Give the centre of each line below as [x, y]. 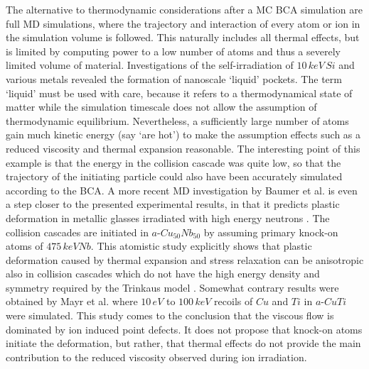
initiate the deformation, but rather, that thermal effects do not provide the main [183, 343]
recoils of [234, 301]
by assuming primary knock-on [271, 232]
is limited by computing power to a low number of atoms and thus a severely [173, 51]
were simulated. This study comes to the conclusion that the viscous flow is [170, 315]
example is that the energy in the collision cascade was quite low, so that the [173, 162]
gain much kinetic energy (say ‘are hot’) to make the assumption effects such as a [183, 134]
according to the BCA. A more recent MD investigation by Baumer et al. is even [182, 190]
